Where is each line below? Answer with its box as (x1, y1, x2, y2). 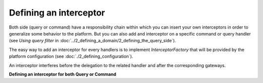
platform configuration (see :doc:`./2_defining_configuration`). (9, 53, 133, 59)
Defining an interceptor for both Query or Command (9, 71, 116, 77)
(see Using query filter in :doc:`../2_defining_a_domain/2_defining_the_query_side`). (9, 38, 176, 44)
